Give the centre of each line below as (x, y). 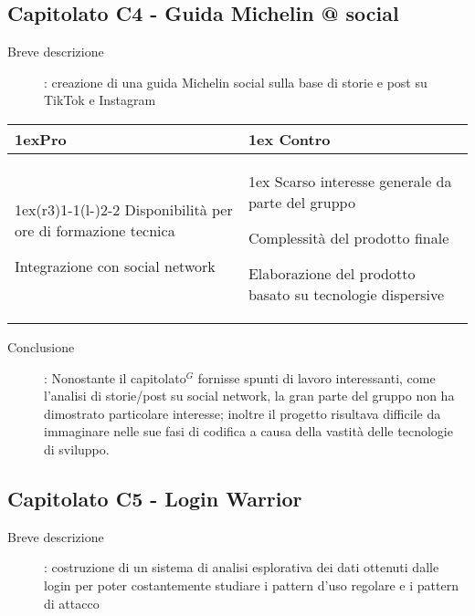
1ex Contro (289, 139)
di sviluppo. (77, 449)
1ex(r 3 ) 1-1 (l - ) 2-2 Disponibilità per (124, 209)
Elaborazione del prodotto (332, 273)
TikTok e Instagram (100, 100)
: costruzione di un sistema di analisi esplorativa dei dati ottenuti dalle (242, 567)
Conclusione (41, 346)
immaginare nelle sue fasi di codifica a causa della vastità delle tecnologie (248, 431)
